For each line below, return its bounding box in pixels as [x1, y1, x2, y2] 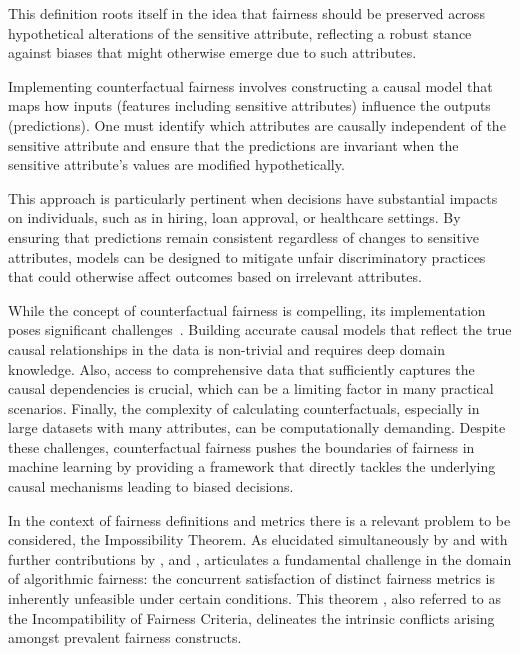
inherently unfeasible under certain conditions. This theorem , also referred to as [8, 588, 502, 609]
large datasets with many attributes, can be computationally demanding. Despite [8, 417, 506, 438]
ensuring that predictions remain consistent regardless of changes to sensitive [8, 226, 480, 247]
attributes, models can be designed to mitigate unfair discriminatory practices [8, 246, 486, 267]
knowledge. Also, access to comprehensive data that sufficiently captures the [8, 358, 475, 379]
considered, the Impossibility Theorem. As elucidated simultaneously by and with [8, 529, 508, 550]
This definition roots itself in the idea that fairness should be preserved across [8, 3, 485, 23]
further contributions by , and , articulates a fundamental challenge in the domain [8, 548, 512, 569]
